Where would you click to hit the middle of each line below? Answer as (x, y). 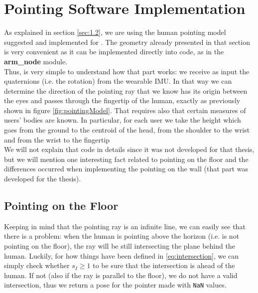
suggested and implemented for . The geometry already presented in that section (127, 42)
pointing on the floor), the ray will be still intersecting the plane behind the (120, 246)
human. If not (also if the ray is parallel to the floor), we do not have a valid (121, 275)
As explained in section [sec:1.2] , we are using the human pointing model (115, 32)
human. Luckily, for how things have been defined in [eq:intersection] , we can (122, 255)
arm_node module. (36, 61)
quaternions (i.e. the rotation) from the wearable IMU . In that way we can (118, 81)
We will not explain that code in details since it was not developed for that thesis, (129, 149)
